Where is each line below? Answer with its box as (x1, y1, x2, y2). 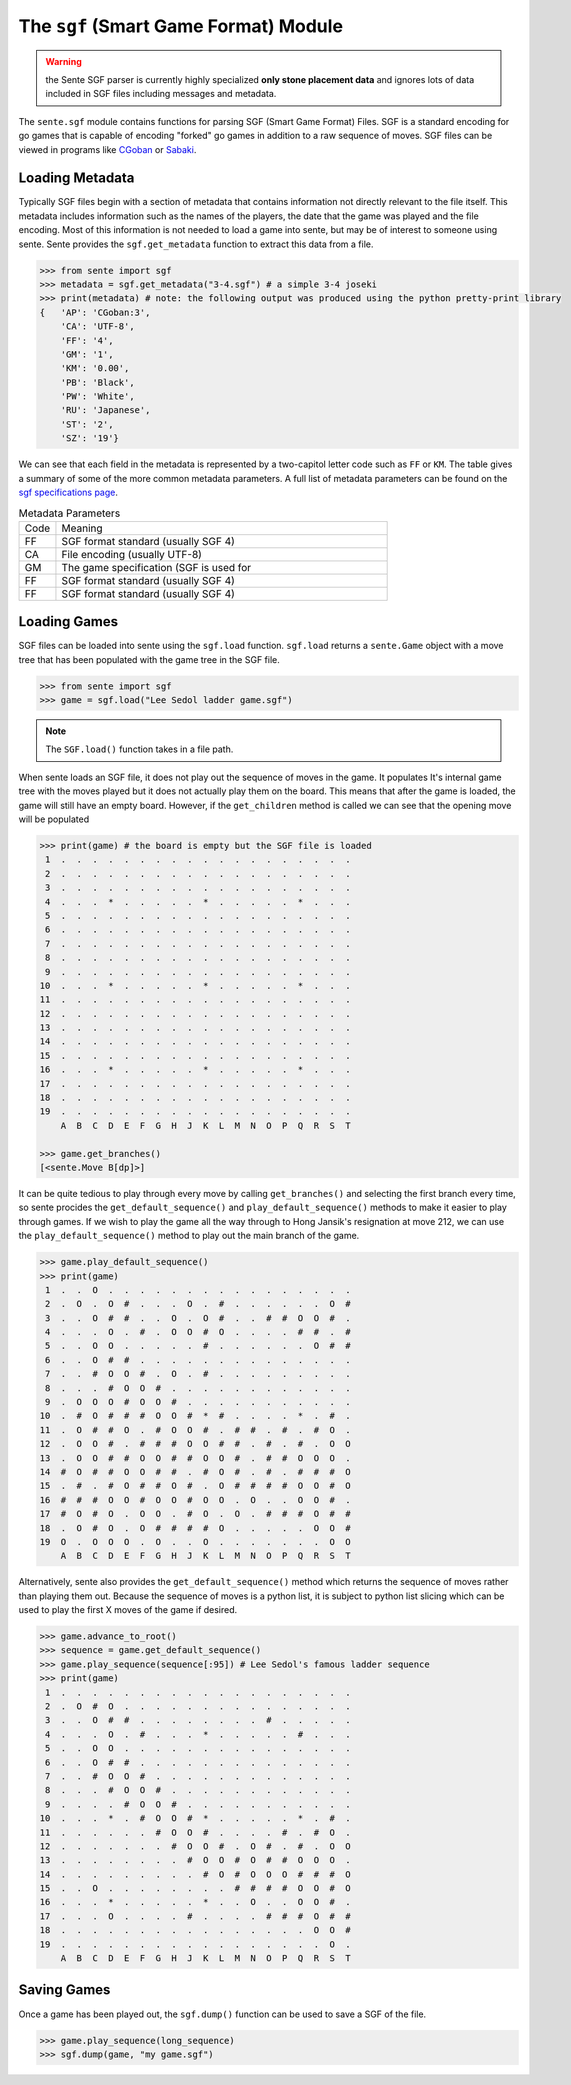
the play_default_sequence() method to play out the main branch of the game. (18, 1230, 360, 1242)
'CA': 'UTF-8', (60, 321, 135, 332)
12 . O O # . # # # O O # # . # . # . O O (39, 1438, 351, 1450)
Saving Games (18, 1981, 111, 1999)
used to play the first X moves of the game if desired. (18, 1604, 238, 1616)
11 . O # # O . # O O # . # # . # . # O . (39, 1424, 351, 1435)
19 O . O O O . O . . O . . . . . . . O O (39, 1536, 351, 1547)
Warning (45, 55, 82, 67)
